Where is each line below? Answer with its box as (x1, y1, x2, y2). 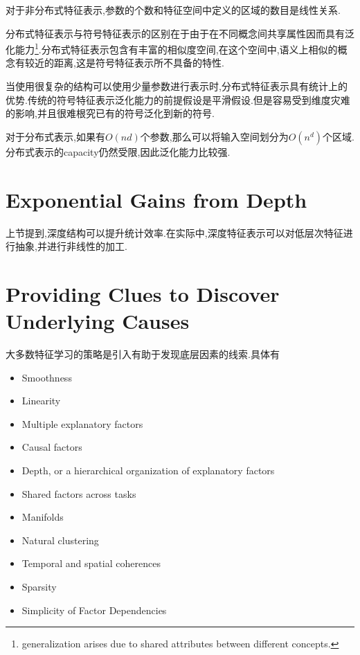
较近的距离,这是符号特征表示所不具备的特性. (24, 55, 224, 70)
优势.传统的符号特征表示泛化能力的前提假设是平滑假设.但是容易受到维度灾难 (6, 92, 350, 107)
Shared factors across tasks (21, 486, 136, 501)
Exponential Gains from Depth (6, 185, 307, 213)
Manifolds (21, 510, 64, 524)
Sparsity (21, 579, 57, 593)
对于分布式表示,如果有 (6, 129, 105, 143)
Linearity (21, 393, 61, 408)
